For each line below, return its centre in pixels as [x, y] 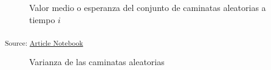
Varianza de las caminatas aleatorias [97, 62]
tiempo [42, 19]
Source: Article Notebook [44, 42]
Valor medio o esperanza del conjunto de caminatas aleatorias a [148, 7]
